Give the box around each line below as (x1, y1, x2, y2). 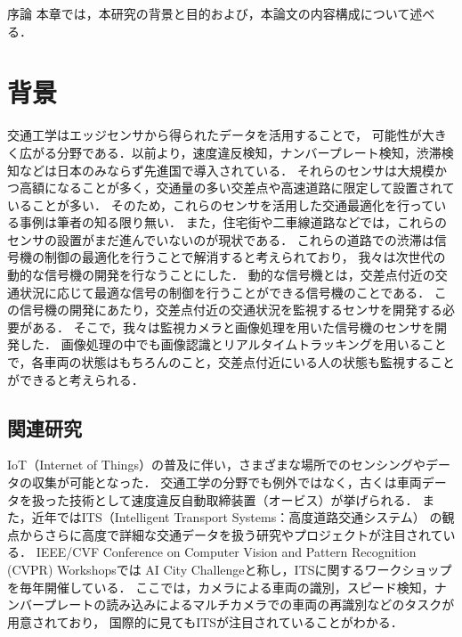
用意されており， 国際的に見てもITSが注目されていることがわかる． (7, 612, 403, 631)
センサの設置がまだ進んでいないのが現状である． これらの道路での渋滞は (7, 230, 434, 249)
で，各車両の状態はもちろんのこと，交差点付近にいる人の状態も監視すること (7, 353, 455, 372)
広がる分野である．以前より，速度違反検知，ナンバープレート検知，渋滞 (19, 143, 442, 161)
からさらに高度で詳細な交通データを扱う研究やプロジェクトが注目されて (19, 525, 443, 543)
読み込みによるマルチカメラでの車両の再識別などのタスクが (106, 595, 455, 614)
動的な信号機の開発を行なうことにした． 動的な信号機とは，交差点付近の (7, 265, 435, 284)
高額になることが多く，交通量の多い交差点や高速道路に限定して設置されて (19, 178, 455, 197)
